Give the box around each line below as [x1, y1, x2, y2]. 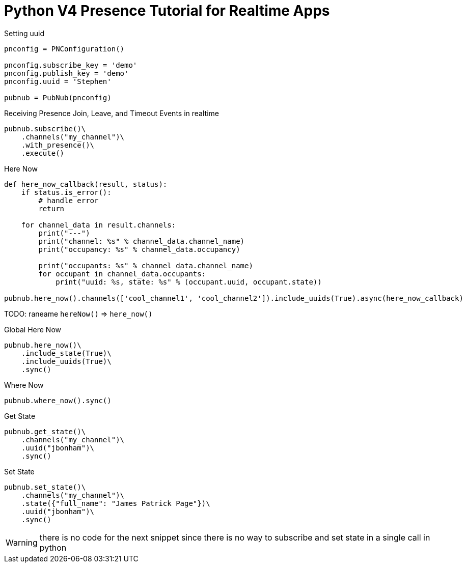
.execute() [21, 149, 65, 157]
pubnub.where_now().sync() [4, 396, 112, 405]
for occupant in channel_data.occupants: [38, 269, 206, 278]
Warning [6, 537, 38, 548]
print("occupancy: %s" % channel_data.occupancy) [38, 245, 240, 253]
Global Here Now [4, 325, 61, 334]
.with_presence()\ [21, 140, 95, 149]
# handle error [38, 196, 99, 205]
